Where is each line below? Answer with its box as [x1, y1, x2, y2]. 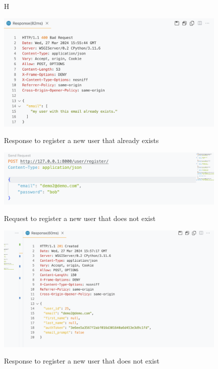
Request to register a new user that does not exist [4, 213, 156, 223]
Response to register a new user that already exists [4, 135, 159, 146]
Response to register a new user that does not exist [4, 356, 160, 366]
